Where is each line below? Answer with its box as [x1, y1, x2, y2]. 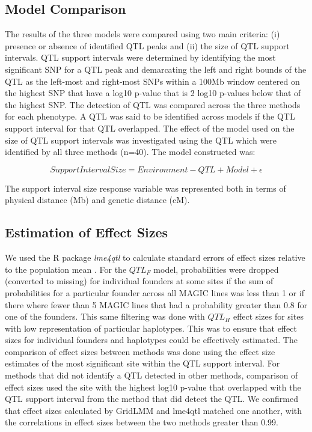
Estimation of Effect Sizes [5, 223, 168, 242]
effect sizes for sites [233, 310, 304, 323]
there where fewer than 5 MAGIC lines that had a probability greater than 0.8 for [5, 298, 308, 311]
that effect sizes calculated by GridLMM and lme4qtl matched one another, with [5, 404, 302, 416]
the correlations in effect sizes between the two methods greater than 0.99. [5, 416, 278, 428]
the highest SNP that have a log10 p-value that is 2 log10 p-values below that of [5, 87, 301, 99]
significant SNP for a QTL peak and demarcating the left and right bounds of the [5, 62, 307, 75]
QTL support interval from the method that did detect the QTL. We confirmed [5, 392, 298, 405]
